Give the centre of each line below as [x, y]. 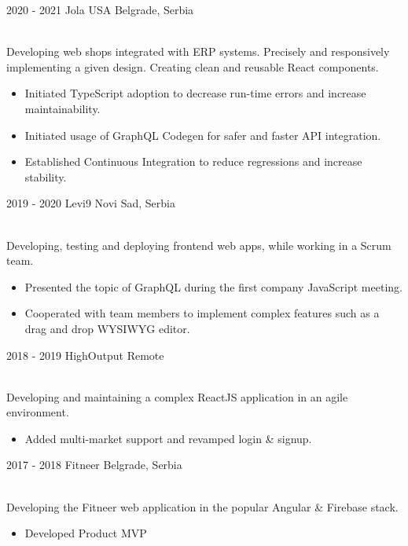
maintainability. [62, 108]
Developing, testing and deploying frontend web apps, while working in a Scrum [199, 245]
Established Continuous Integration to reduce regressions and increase [193, 161]
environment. [38, 412]
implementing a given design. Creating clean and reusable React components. [193, 66]
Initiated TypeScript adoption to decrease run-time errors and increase [195, 93]
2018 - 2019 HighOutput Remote [85, 355]
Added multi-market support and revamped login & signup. [168, 438]
